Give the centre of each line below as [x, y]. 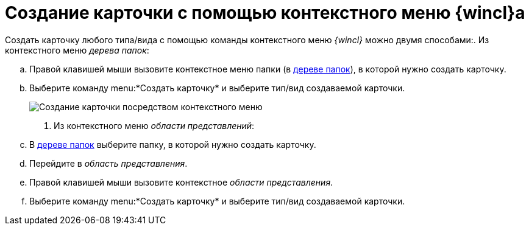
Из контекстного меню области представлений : [154, 125]
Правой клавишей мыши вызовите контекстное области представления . [181, 182]
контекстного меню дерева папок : [77, 50]
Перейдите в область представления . [108, 163]
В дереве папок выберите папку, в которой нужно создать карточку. [173, 144]
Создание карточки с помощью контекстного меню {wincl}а [265, 13]
